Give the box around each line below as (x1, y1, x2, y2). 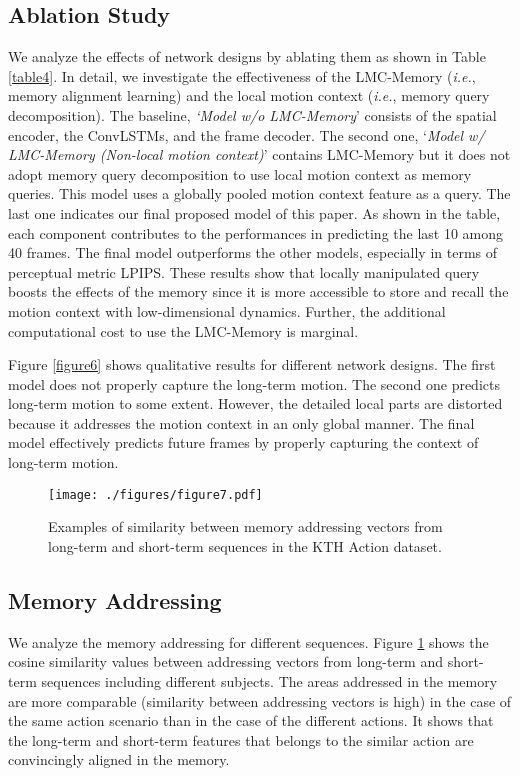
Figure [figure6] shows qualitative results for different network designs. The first (8, 354, 496, 375)
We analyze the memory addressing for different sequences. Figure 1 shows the (8, 631, 489, 652)
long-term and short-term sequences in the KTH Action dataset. (48, 535, 442, 556)
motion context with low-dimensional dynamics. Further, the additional (8, 300, 446, 321)
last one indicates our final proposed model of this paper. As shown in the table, (8, 202, 501, 223)
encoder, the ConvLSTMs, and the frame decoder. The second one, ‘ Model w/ (8, 124, 485, 145)
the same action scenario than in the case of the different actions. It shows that (8, 710, 494, 731)
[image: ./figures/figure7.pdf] (48, 487, 263, 502)
